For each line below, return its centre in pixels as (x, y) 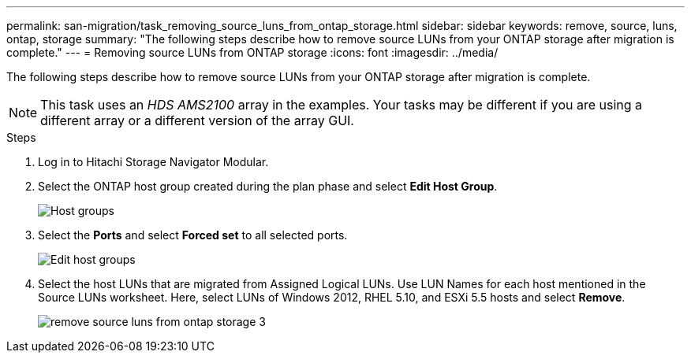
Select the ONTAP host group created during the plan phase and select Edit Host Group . (268, 186)
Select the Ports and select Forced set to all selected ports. (193, 235)
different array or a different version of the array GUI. (197, 120)
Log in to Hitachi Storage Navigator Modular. (153, 162)
